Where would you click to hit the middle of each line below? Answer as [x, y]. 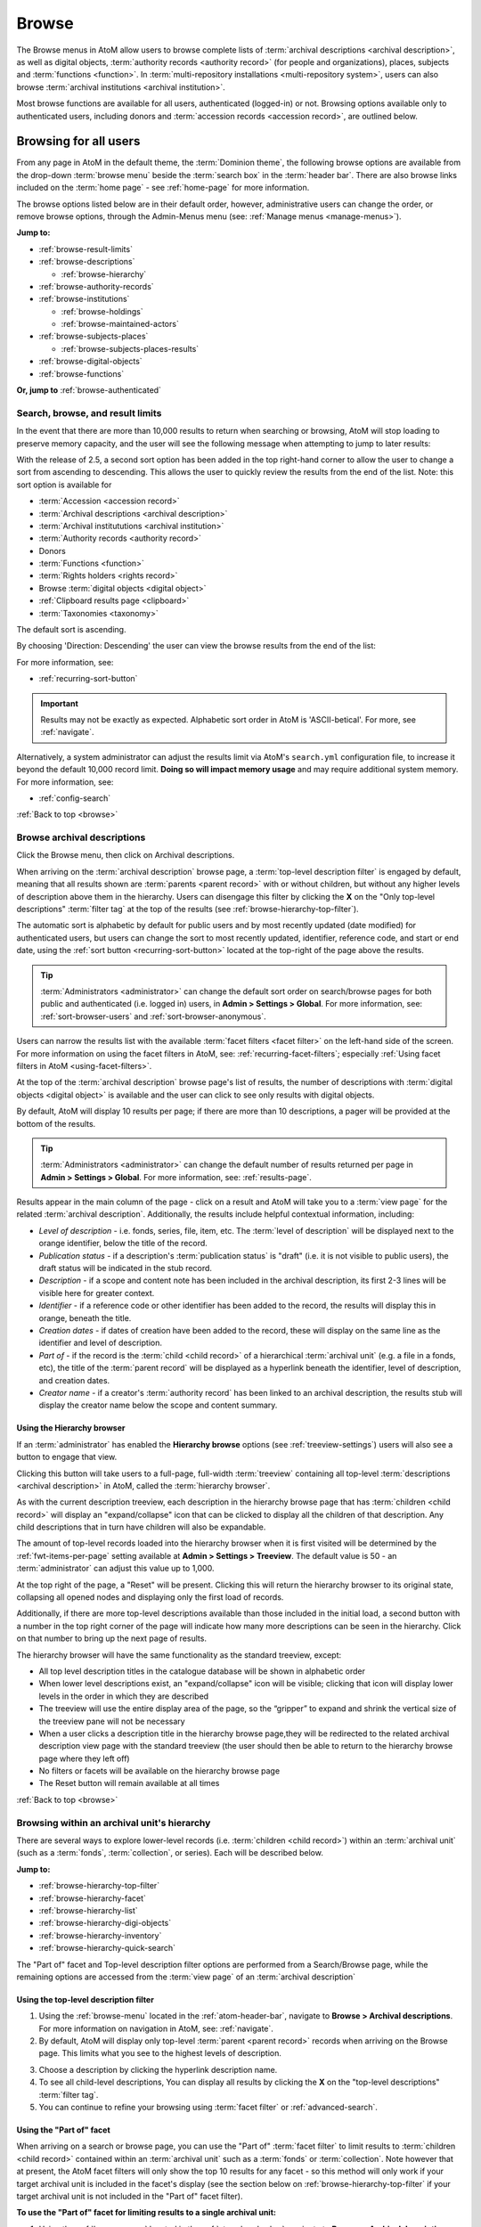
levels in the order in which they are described [124, 1696]
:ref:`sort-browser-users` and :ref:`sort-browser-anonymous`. [153, 1016]
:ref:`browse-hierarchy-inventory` [100, 1935]
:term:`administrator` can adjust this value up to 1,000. [115, 1569]
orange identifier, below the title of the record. [123, 1244]
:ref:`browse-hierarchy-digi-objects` [105, 1923]
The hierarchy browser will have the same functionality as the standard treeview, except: [179, 1655]
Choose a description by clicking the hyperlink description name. [158, 2069]
